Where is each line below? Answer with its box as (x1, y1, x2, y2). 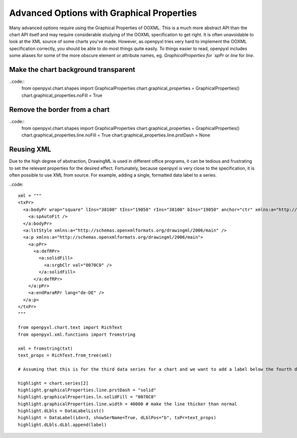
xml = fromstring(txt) (18, 345, 73, 351)
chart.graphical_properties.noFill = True (21, 92, 102, 98)
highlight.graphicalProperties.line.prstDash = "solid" (18, 387, 156, 393)
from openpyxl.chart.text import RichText (18, 325, 123, 330)
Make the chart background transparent (9, 65, 136, 74)
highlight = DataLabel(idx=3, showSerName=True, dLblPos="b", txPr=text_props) (18, 415, 216, 421)
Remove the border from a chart (9, 105, 110, 114)
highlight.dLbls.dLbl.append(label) (18, 422, 107, 428)
